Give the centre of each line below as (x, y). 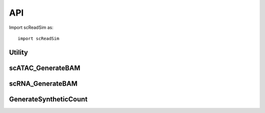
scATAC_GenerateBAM (45, 68)
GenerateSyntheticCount (48, 99)
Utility (18, 52)
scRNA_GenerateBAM (43, 83)
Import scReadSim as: (31, 27)
